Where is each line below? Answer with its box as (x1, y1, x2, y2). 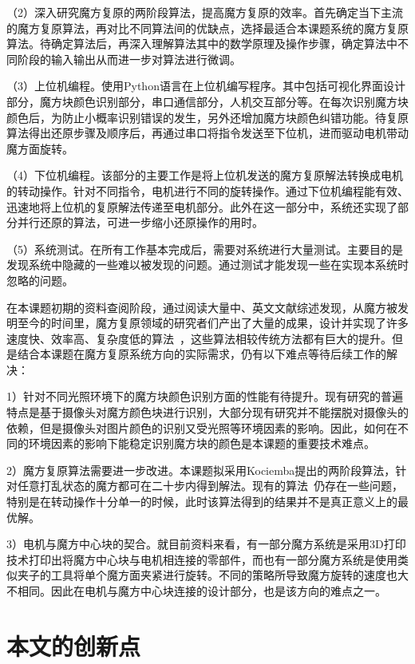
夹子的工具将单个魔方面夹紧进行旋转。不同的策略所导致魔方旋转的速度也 (17, 567, 397, 583)
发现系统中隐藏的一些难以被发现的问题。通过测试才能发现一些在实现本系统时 (6, 256, 409, 273)
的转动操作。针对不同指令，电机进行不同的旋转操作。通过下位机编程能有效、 (6, 182, 409, 199)
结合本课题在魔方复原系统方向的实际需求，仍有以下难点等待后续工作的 (17, 346, 386, 362)
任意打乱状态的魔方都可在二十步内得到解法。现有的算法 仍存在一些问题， (17, 477, 403, 494)
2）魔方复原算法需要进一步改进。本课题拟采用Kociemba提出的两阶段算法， (6, 461, 396, 478)
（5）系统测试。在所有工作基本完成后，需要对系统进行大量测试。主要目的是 (6, 240, 403, 257)
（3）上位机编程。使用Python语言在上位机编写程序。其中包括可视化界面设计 (6, 77, 405, 94)
